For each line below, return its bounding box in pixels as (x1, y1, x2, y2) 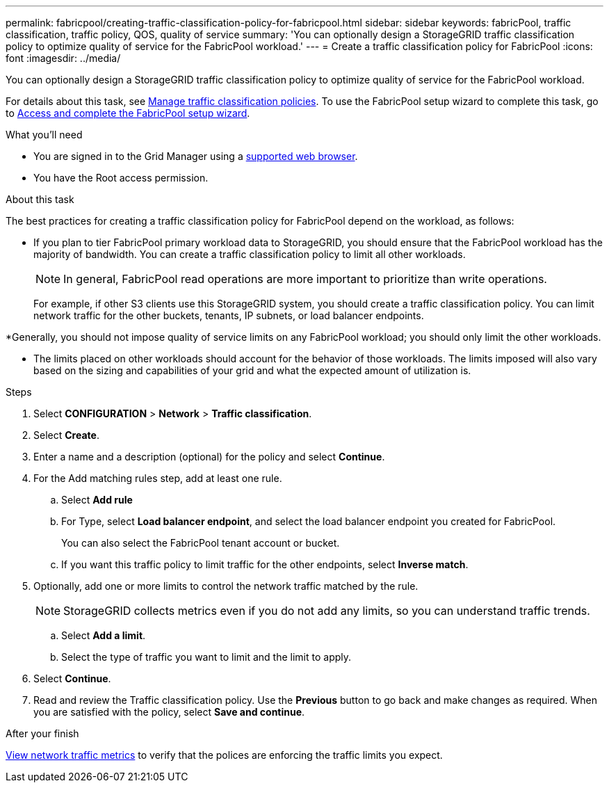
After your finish (6, 727, 79, 739)
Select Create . (33, 429, 99, 441)
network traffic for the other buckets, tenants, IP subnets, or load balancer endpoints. (33, 309, 424, 321)
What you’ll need (6, 129, 83, 140)
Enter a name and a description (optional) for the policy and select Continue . (33, 451, 385, 463)
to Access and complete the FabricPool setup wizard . (6, 107, 250, 119)
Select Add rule (61, 494, 133, 506)
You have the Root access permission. (33, 172, 209, 184)
